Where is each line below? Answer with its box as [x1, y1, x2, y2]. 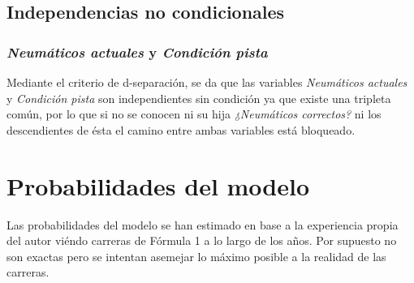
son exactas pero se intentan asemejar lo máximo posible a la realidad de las [6, 247, 386, 264]
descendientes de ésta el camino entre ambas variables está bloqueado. [6, 121, 356, 138]
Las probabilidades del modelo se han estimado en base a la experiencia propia [6, 216, 399, 233]
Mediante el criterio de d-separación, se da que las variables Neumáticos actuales [6, 74, 408, 90]
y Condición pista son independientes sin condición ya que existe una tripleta [6, 89, 391, 106]
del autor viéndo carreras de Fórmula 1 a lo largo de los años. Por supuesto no [6, 232, 397, 249]
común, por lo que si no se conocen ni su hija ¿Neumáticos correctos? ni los [6, 105, 382, 122]
